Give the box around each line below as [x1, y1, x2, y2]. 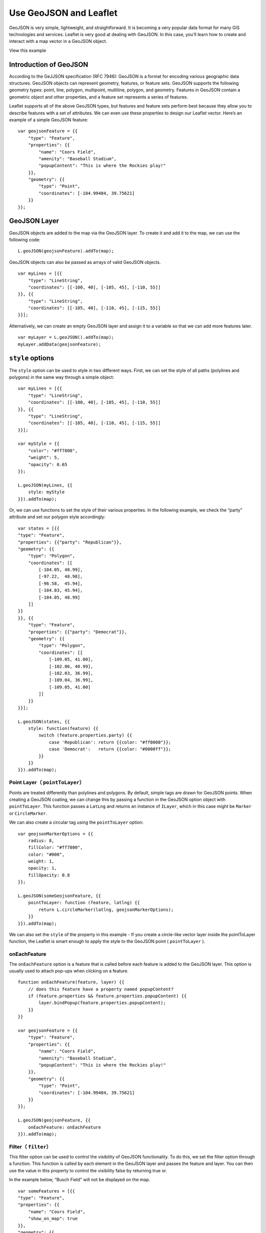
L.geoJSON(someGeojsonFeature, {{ [18, 893, 101, 899]
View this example [9, 47, 46, 53]
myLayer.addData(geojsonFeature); [18, 341, 101, 347]
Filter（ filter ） [9, 1143, 52, 1150]
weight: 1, [28, 859, 55, 864]
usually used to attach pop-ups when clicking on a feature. [9, 968, 129, 974]
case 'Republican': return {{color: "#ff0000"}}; [49, 739, 171, 745]
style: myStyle [28, 489, 65, 495]
